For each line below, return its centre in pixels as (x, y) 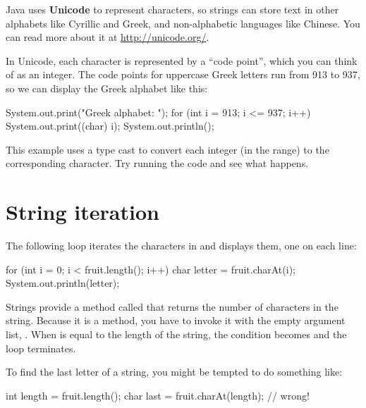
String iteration (83, 212)
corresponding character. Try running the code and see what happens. (157, 163)
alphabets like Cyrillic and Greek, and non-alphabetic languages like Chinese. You (183, 23)
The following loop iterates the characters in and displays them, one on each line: (181, 246)
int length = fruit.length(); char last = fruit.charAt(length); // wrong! (158, 395)
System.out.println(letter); (63, 283)
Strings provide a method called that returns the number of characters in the (172, 306)
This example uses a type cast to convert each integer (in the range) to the (167, 149)
